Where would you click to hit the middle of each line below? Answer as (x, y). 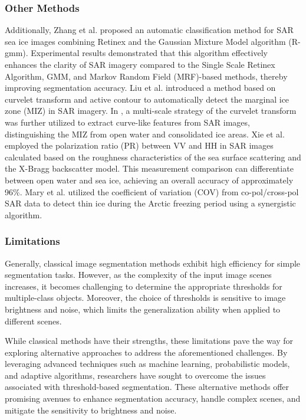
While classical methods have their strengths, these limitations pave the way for (149, 341)
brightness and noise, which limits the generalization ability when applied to (143, 309)
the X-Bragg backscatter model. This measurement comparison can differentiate (149, 168)
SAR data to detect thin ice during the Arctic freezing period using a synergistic (150, 203)
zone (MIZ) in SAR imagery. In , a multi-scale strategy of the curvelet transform (151, 111)
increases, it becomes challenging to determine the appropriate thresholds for (144, 286)
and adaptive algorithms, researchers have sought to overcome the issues (135, 375)
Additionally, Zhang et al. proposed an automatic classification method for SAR (149, 30)
